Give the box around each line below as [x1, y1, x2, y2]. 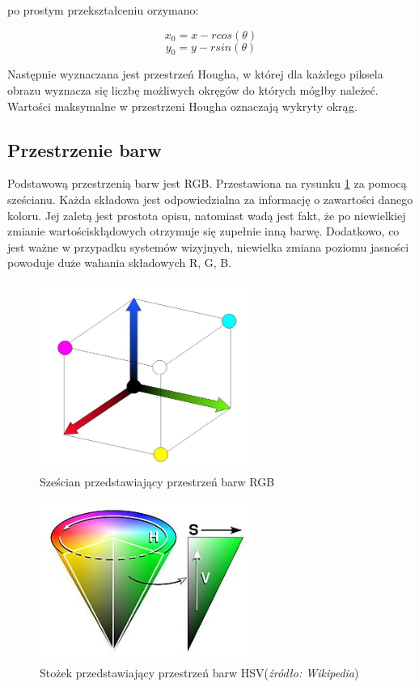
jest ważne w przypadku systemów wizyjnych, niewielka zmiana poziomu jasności [7, 238, 409, 255]
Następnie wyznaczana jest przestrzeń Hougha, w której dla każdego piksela [7, 66, 383, 83]
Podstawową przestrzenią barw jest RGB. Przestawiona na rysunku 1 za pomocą [7, 175, 407, 192]
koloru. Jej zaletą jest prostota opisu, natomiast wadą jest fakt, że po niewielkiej [7, 206, 406, 223]
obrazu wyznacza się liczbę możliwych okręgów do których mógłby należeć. [7, 81, 379, 98]
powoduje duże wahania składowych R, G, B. [7, 254, 232, 271]
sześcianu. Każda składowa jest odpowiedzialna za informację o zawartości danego [7, 190, 413, 207]
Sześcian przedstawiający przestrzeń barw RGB [40, 473, 275, 490]
